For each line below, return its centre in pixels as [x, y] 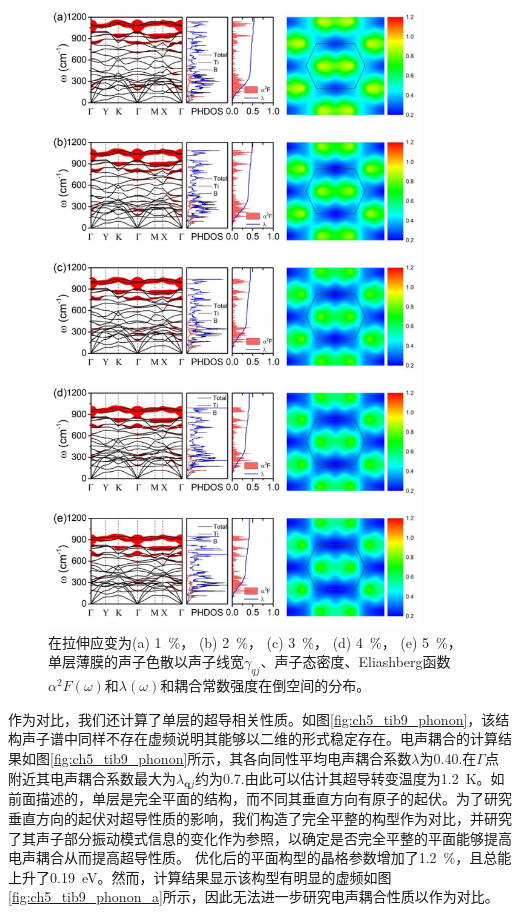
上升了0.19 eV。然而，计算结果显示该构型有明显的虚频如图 [200, 876]
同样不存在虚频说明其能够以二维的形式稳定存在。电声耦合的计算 [287, 738]
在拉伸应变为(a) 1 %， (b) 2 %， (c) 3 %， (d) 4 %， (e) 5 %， [255, 641]
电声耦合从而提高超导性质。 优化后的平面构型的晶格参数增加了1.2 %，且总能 [260, 857]
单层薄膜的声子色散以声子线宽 [146, 661]
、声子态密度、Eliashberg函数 [355, 661]
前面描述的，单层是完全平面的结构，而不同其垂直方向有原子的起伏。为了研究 [260, 798]
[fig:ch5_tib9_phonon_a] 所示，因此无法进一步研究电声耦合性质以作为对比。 [253, 896]
